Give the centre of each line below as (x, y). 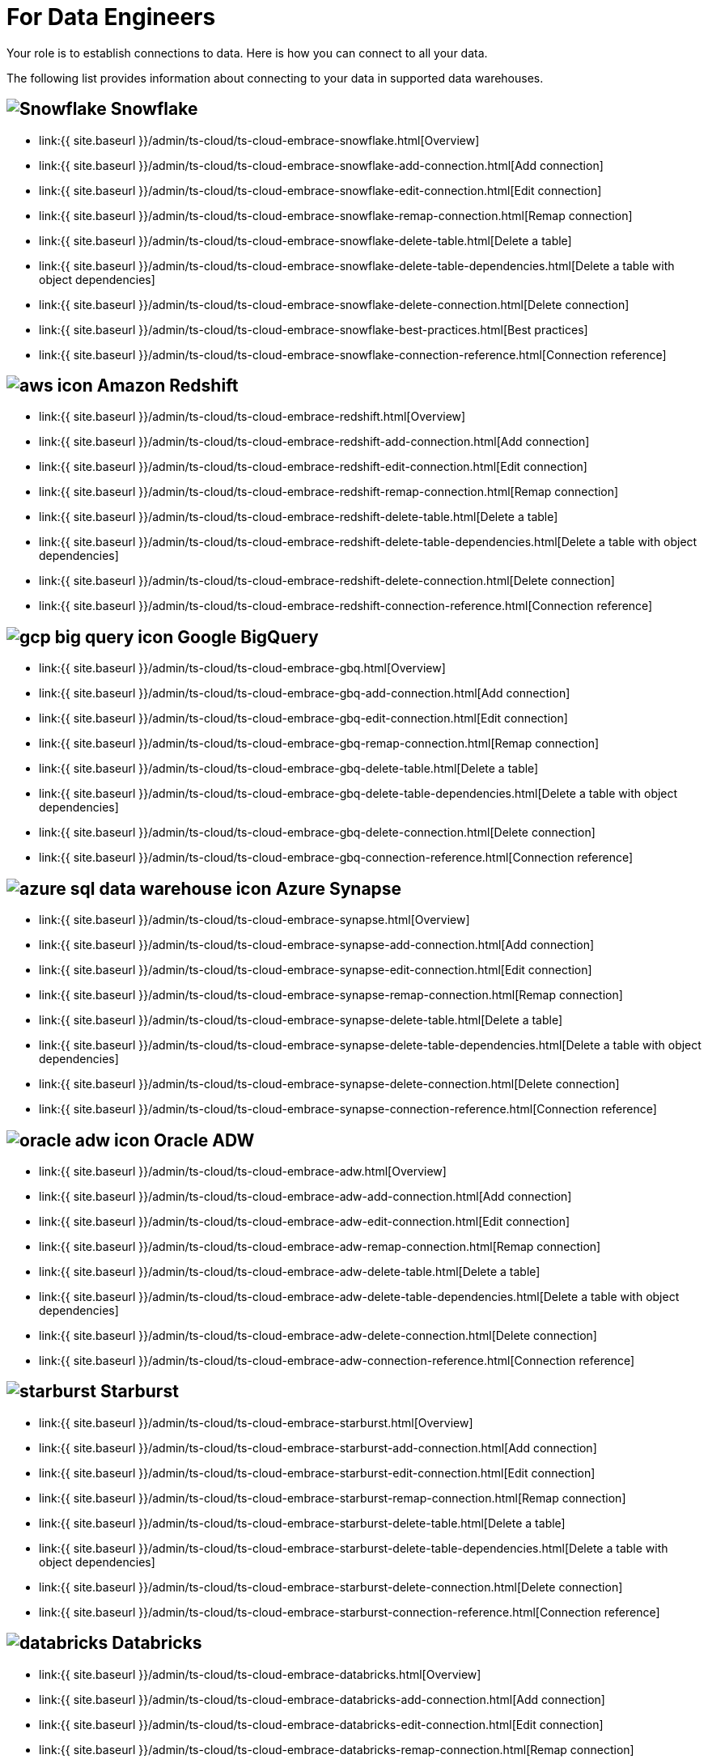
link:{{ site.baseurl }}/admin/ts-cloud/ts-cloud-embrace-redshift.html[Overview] (252, 417)
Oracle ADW (204, 1140)
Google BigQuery (248, 637)
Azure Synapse (339, 888)
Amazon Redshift (167, 386)
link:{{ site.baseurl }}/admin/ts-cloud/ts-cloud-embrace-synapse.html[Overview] (254, 920)
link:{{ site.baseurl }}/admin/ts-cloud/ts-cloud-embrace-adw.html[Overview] (243, 1171)
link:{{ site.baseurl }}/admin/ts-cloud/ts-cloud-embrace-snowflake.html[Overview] (259, 140)
